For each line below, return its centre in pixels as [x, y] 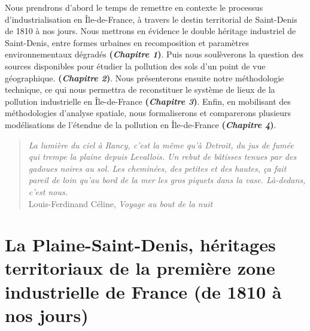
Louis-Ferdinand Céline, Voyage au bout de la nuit [121, 203]
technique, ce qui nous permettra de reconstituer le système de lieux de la [140, 89]
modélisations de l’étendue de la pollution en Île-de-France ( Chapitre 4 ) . [141, 124]
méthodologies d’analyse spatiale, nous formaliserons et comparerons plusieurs [148, 113]
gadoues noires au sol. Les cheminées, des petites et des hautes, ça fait [157, 168]
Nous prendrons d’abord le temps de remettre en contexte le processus [134, 7]
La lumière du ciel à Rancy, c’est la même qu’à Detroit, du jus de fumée [161, 145]
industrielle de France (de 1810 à [143, 291]
